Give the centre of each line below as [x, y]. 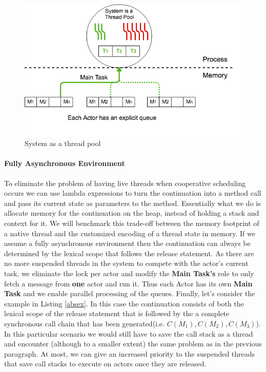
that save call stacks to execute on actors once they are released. [105, 364]
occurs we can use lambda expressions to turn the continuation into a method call [133, 193]
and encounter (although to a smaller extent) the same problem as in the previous [133, 344]
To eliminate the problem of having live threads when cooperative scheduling [125, 183]
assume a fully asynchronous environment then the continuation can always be [127, 243]
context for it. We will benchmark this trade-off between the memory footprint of [132, 223]
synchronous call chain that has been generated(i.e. [84, 323]
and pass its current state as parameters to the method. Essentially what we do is [132, 203]
